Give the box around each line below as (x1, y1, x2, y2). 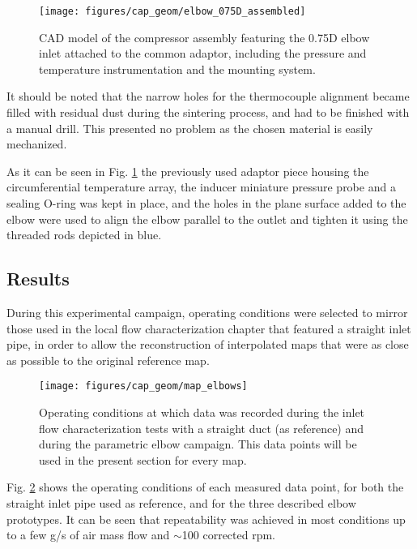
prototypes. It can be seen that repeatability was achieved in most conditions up (6, 510, 406, 527)
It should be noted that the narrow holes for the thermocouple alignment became (6, 88, 410, 105)
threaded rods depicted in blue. (6, 226, 162, 243)
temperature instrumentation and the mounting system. (39, 60, 316, 77)
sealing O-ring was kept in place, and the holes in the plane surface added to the (6, 195, 406, 211)
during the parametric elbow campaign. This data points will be (39, 435, 357, 452)
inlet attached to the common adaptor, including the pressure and (39, 45, 367, 62)
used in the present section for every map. (39, 451, 247, 468)
